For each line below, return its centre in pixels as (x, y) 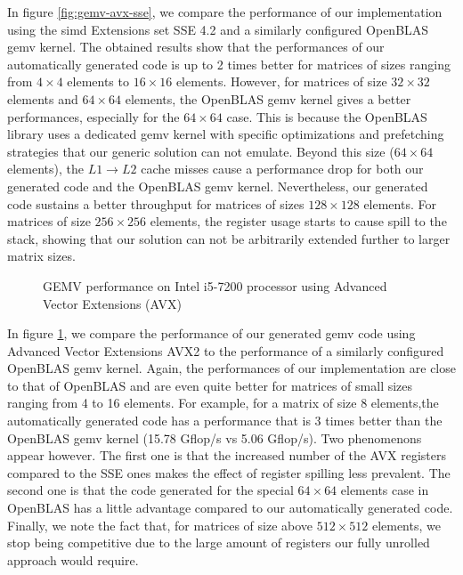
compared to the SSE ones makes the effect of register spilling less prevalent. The (229, 472)
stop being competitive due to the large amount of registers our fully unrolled (219, 543)
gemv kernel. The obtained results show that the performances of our (196, 47)
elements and (43, 98)
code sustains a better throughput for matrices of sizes (156, 203)
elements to (98, 81)
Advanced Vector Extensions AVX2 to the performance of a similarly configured (226, 350)
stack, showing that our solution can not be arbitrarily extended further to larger (229, 238)
